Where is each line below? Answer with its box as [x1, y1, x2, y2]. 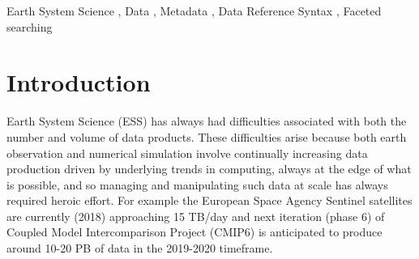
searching [6, 18, 53, 35]
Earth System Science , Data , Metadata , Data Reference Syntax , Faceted [6, 2, 382, 19]
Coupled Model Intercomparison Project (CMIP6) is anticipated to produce [6, 223, 383, 240]
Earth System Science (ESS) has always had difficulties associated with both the [6, 113, 407, 129]
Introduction [6, 66, 151, 99]
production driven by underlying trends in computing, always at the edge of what [6, 160, 412, 177]
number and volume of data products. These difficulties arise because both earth [6, 128, 407, 145]
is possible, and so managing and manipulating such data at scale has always [6, 176, 388, 193]
